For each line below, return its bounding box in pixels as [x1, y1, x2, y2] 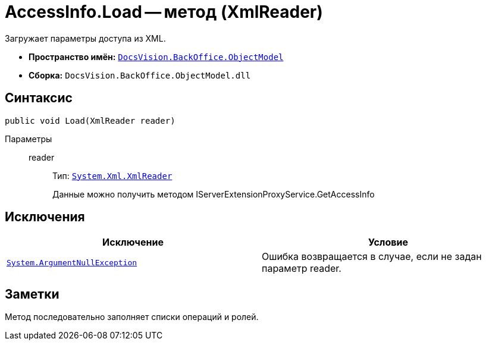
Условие [368, 236, 408, 249]
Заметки [5, 286, 59, 302]
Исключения [5, 209, 85, 225]
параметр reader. [262, 262, 341, 275]
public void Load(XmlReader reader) [5, 115, 175, 126]
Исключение [102, 236, 164, 249]
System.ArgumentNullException [7, 258, 137, 267]
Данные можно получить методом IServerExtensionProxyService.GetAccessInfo [52, 189, 375, 199]
